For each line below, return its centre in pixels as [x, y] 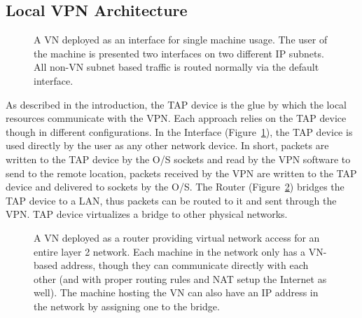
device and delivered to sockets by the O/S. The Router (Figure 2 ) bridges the [175, 187]
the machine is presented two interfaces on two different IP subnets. [179, 53]
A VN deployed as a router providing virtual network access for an [177, 237]
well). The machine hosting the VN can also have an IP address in [176, 292]
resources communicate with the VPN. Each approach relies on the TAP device [176, 118]
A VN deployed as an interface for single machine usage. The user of [181, 40]
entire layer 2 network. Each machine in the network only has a [170, 251]
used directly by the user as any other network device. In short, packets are [167, 145]
